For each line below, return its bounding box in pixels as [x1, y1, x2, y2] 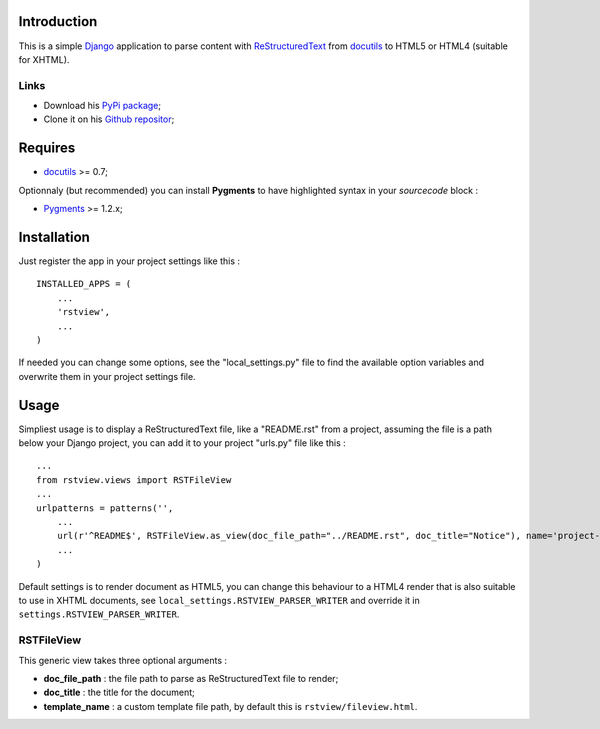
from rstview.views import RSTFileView [36, 474, 232, 485]
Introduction [18, 13, 98, 30]
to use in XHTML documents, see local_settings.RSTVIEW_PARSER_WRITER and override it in [18, 594, 420, 606]
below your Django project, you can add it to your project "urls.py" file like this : [18, 437, 347, 449]
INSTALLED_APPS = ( [36, 278, 132, 290]
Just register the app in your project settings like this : [18, 255, 240, 267]
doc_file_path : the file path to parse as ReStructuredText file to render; [43, 672, 339, 684]
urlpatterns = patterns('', [36, 502, 174, 514]
